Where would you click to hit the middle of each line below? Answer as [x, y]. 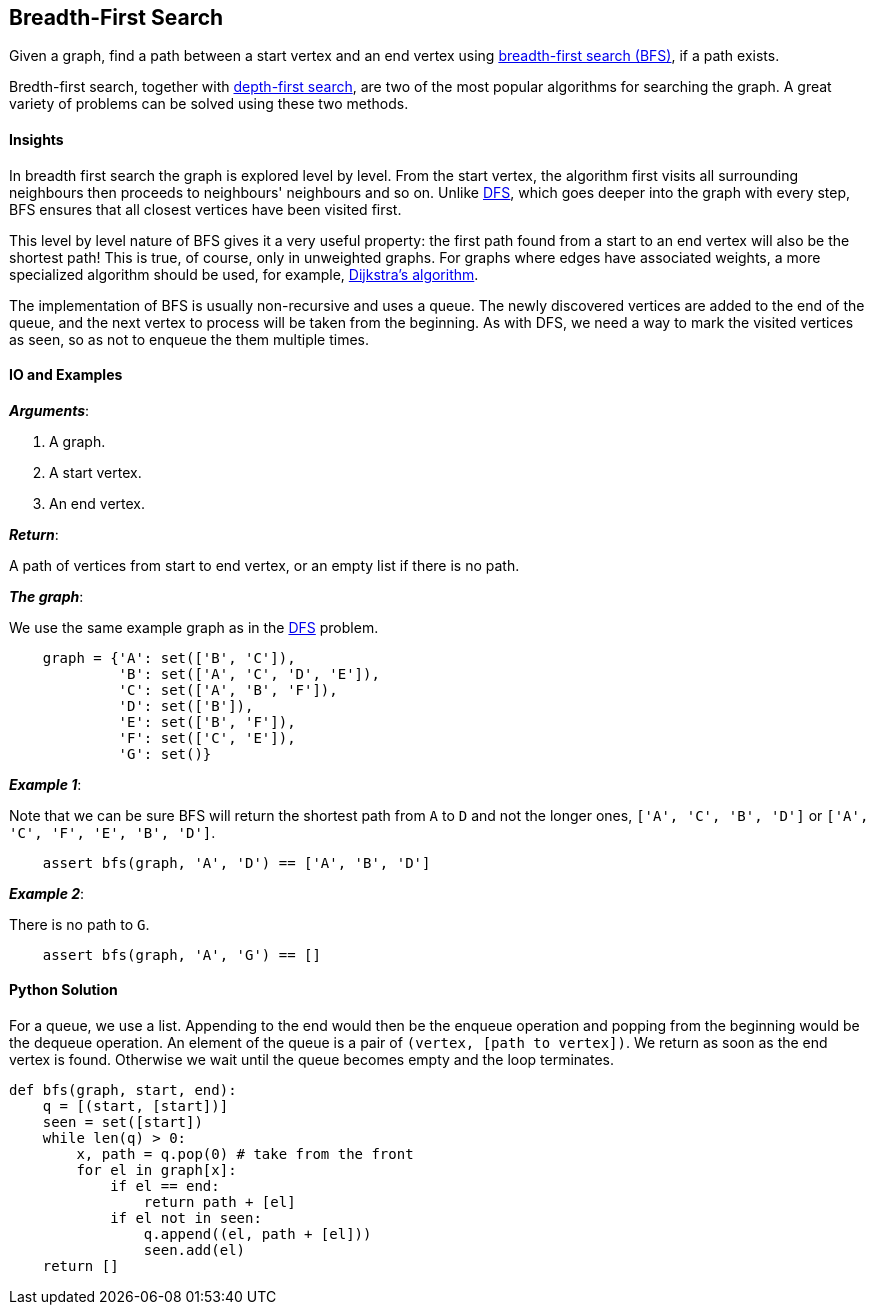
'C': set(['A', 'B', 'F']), [228, 689]
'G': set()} [165, 753]
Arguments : [49, 410]
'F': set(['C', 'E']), [207, 737]
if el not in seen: [186, 1218]
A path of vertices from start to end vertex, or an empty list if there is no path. [264, 565]
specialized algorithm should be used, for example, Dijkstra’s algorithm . [244, 274]
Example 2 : [47, 893]
